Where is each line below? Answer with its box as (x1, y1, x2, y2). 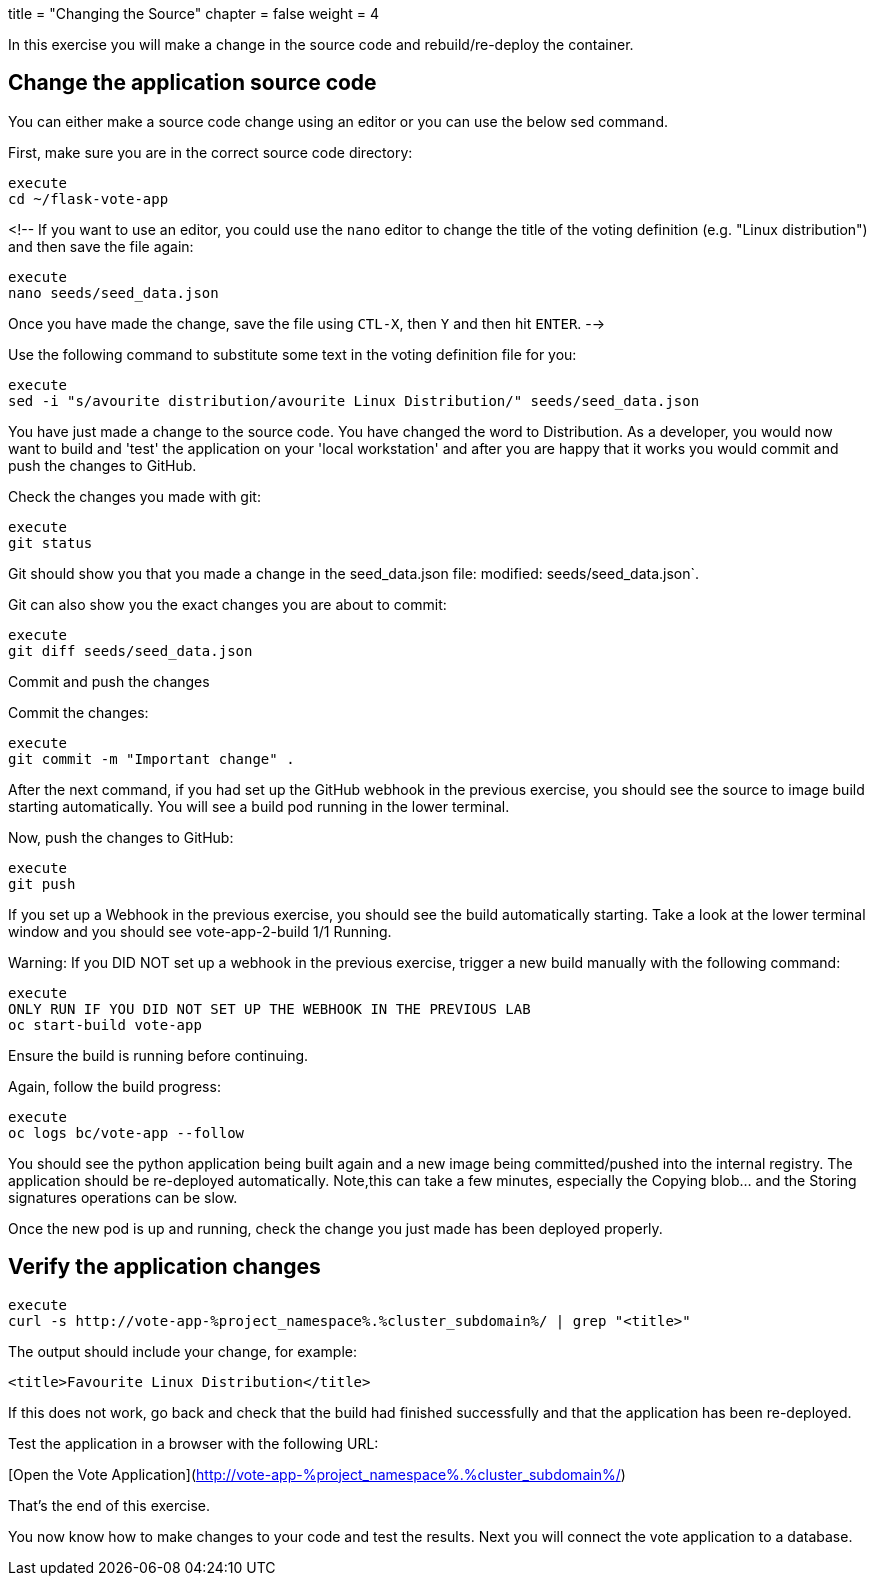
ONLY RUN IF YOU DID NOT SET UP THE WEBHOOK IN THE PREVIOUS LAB (8, 1000, 531, 1017)
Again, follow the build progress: (8, 1077, 221, 1095)
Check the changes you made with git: (8, 487, 261, 505)
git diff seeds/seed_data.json (8, 642, 253, 659)
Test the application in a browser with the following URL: (8, 1434, 379, 1452)
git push (8, 875, 76, 892)
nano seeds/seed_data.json (8, 284, 219, 301)
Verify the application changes (8, 1254, 321, 1280)
